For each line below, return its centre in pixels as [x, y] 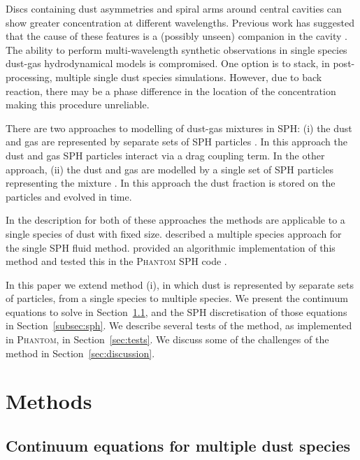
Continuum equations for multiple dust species [178, 446]
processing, [29, 77]
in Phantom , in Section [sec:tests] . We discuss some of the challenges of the [167, 339]
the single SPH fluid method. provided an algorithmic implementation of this [171, 247]
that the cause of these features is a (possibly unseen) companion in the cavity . [177, 36]
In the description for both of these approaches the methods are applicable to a [175, 220]
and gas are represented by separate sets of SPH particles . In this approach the [177, 142]
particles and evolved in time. [69, 196]
